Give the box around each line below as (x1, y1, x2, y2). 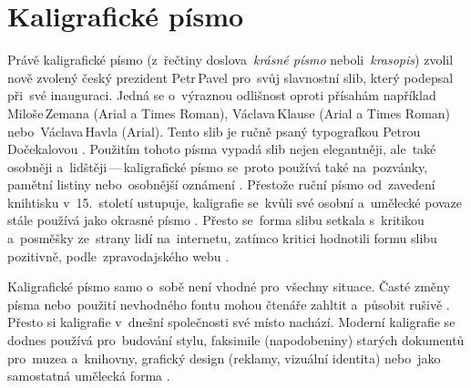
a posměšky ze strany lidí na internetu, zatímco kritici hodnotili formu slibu (7, 229, 437, 248)
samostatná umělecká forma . (7, 366, 170, 385)
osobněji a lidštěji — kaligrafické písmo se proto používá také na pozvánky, (7, 157, 428, 176)
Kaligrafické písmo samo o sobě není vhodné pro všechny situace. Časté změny (7, 277, 450, 296)
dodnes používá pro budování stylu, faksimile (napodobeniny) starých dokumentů (7, 331, 465, 350)
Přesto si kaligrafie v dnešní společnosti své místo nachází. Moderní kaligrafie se (7, 312, 456, 332)
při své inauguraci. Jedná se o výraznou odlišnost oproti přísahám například (7, 86, 436, 105)
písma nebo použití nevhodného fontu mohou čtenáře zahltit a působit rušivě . (7, 294, 450, 313)
